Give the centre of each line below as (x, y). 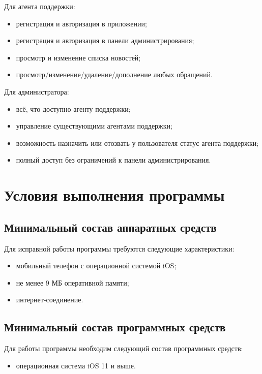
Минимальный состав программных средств (115, 327)
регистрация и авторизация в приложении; (81, 23)
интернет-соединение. (50, 300)
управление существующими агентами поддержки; (94, 126)
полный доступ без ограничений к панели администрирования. (113, 160)
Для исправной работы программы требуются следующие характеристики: (119, 248)
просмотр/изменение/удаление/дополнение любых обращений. (114, 74)
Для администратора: (37, 91)
